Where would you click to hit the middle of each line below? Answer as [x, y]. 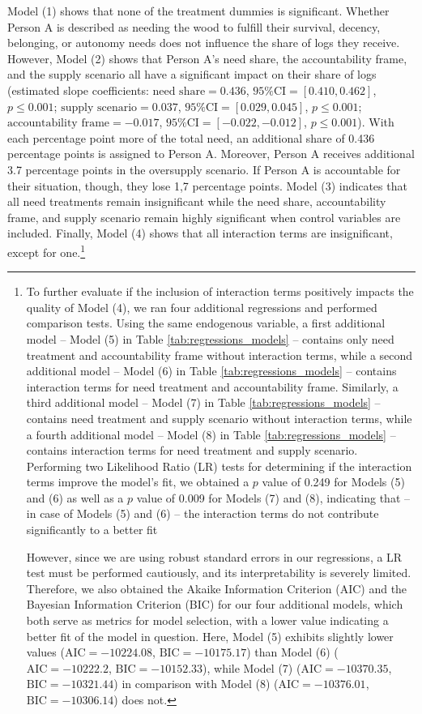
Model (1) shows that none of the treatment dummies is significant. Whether [198, 11]
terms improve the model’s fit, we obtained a [138, 482]
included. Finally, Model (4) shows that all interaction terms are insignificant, [200, 233]
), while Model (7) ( [252, 667]
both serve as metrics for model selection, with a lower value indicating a [207, 620]
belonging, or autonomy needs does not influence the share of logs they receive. [204, 43]
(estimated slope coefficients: [78, 90]
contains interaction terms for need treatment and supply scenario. [192, 450]
